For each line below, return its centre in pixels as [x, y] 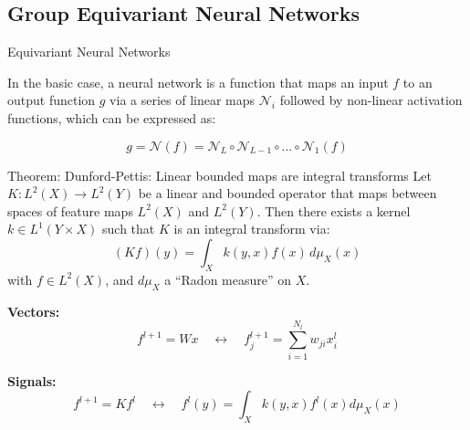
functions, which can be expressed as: [112, 117]
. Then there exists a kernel [334, 210]
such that [129, 229]
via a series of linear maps [183, 100]
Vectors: [34, 311]
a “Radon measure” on [228, 279]
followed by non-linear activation [371, 100]
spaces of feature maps [70, 210]
